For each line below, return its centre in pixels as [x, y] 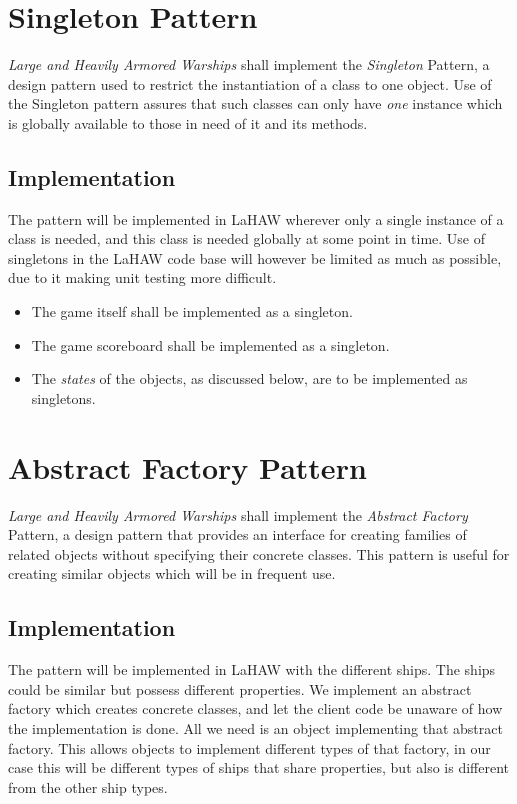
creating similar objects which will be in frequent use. [172, 573]
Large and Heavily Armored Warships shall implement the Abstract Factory [238, 514]
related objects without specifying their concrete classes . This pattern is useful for [259, 553]
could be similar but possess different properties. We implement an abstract [240, 688]
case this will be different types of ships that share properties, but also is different [258, 767]
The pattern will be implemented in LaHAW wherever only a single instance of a [256, 218]
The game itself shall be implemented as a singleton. [192, 311]
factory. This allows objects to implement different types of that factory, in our [249, 747]
